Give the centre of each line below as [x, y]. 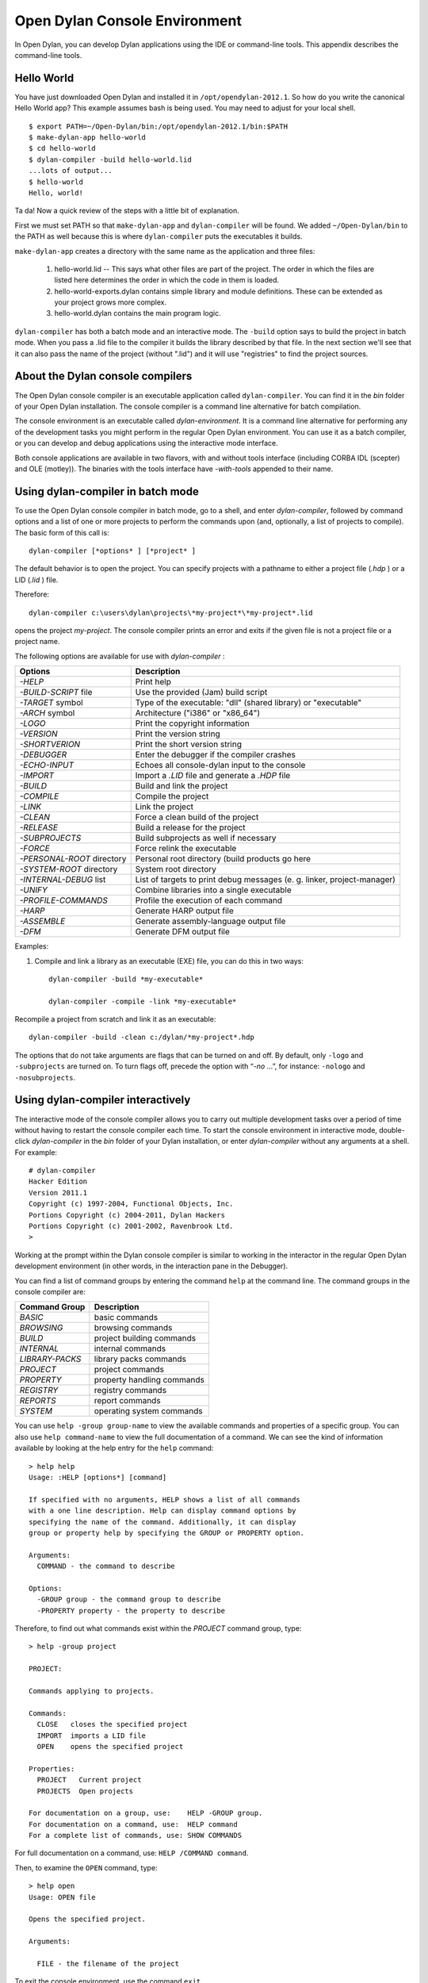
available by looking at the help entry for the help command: [114, 1448]
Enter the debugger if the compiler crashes [216, 755]
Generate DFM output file [182, 932]
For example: [36, 1152]
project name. [37, 642]
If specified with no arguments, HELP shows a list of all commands [164, 1500]
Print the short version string [188, 744]
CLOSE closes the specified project [112, 1724]
